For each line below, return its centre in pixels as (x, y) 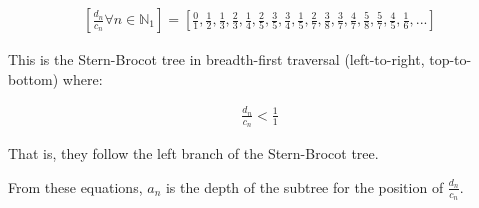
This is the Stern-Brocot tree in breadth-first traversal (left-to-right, (216, 59)
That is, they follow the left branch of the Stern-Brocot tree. (193, 153)
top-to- (450, 59)
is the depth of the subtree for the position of (304, 186)
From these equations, (75, 186)
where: (82, 78)
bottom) (33, 78)
